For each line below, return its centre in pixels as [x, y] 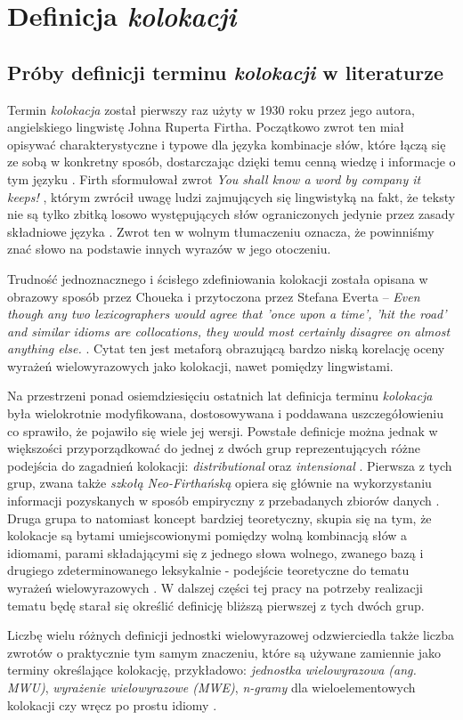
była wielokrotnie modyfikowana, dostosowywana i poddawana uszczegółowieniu [225, 413]
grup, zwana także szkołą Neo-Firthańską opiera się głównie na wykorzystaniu [219, 483]
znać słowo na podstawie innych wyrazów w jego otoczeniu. [169, 249]
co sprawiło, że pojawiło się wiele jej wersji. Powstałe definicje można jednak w [223, 430]
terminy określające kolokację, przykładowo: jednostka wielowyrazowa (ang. [212, 670]
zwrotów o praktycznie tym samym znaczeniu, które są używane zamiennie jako [224, 652]
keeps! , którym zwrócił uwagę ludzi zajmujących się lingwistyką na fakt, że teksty [231, 196]
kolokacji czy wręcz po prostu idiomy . [112, 704]
